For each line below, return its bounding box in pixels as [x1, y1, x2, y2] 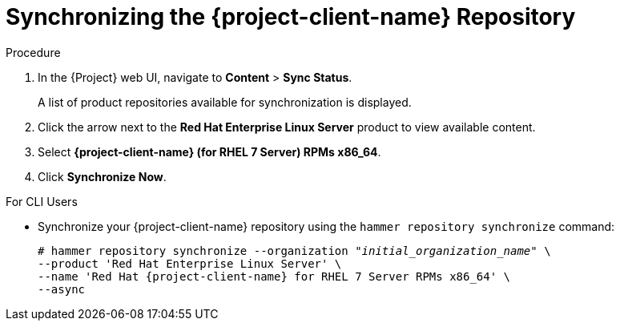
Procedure [6, 45, 61, 59]
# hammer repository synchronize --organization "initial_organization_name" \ [38, 244, 551, 257]
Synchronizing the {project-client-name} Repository [6, 3, 576, 30]
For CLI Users [6, 194, 78, 208]
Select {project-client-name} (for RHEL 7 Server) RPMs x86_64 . [38, 144, 381, 159]
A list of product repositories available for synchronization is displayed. [38, 95, 412, 109]
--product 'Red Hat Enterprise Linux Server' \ [38, 256, 342, 270]
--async [38, 282, 86, 296]
